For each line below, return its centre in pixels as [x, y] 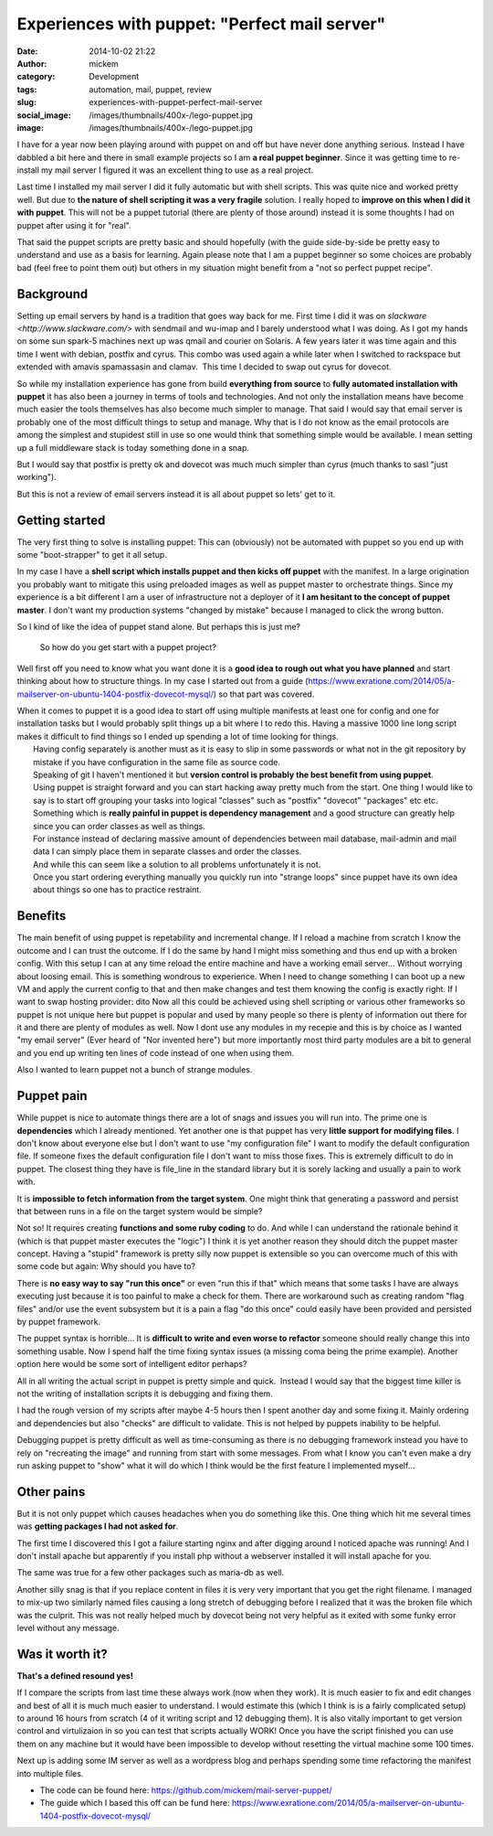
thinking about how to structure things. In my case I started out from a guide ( [163, 681]
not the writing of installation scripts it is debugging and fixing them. [145, 1393]
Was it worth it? [63, 1654]
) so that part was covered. [264, 694]
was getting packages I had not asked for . [98, 1526]
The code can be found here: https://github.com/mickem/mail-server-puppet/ [186, 1790]
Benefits [42, 916]
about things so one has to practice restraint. [118, 890]
